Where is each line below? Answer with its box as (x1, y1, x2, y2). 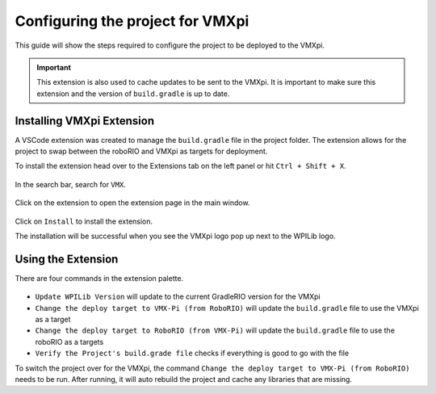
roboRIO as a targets (35, 337, 104, 346)
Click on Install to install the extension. (15, 216, 153, 226)
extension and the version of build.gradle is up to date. (36, 89, 230, 98)
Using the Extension (15, 252, 119, 266)
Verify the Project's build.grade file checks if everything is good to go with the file (35, 348, 350, 358)
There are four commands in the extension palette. (15, 273, 184, 283)
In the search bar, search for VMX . (15, 179, 127, 189)
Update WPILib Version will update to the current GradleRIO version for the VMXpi (35, 291, 321, 302)
